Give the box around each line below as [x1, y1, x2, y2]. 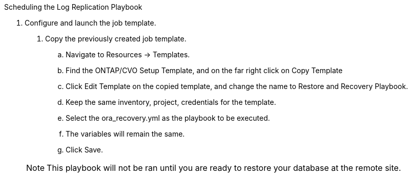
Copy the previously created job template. [45, 34, 187, 43]
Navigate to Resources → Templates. [66, 50, 190, 59]
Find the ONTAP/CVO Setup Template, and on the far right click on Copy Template [66, 66, 343, 75]
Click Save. [66, 145, 104, 154]
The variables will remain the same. [66, 129, 185, 138]
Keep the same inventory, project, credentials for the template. [66, 98, 276, 106]
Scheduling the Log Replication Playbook [4, 3, 142, 11]
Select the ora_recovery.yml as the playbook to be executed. [66, 114, 270, 122]
